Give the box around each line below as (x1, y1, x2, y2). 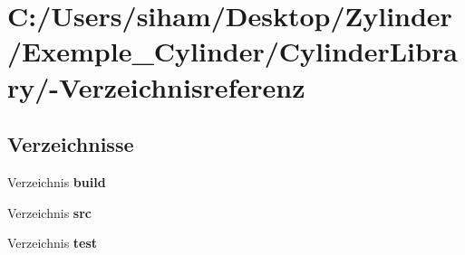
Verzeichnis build (7, 172, 106, 191)
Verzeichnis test (7, 233, 98, 252)
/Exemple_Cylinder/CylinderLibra (7, 33, 458, 70)
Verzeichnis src (7, 203, 92, 222)
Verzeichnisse (7, 130, 134, 158)
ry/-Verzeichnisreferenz (7, 68, 305, 105)
